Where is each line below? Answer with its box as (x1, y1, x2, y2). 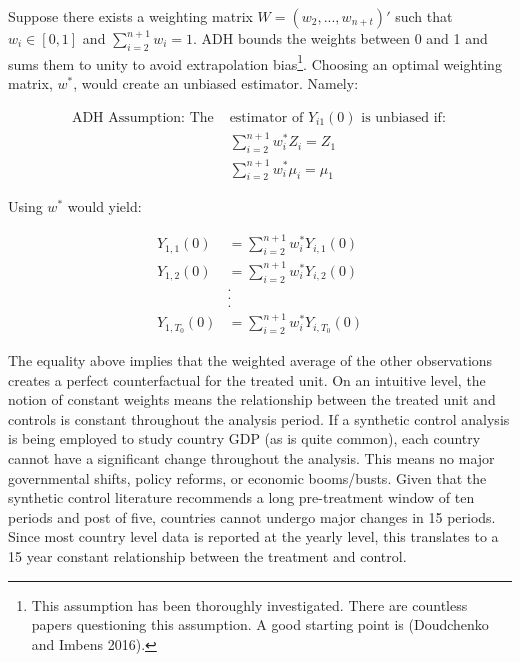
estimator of (229, 110, 304, 125)
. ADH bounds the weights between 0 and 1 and (193, 28, 488, 48)
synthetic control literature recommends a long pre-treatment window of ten (8, 487, 475, 508)
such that (395, 6, 453, 26)
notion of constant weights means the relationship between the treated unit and (8, 389, 496, 410)
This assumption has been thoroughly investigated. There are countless (31, 594, 468, 615)
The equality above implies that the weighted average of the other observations (8, 350, 493, 370)
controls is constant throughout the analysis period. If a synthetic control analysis (8, 408, 510, 429)
